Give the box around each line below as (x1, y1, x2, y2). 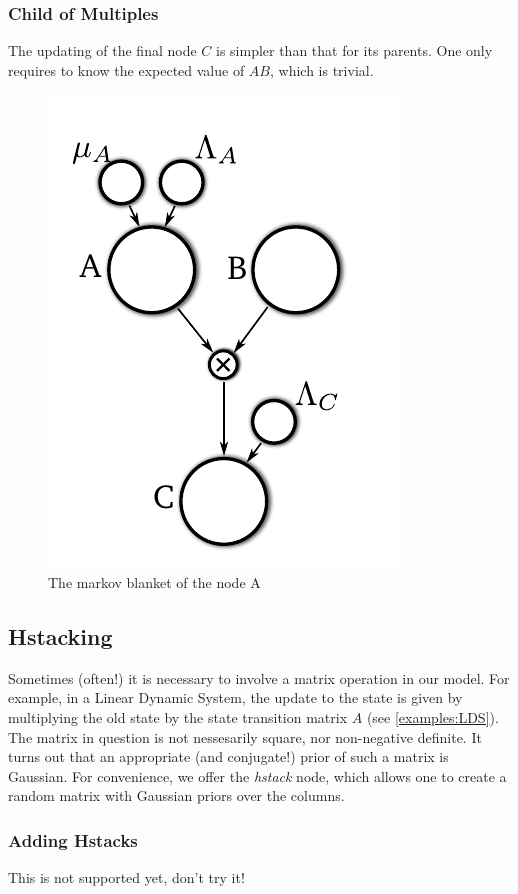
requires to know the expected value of (8, 59, 245, 80)
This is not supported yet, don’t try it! (8, 867, 245, 888)
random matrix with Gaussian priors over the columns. (8, 785, 345, 806)
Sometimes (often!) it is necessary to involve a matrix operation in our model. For (8, 667, 510, 688)
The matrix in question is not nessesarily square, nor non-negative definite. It (8, 726, 482, 747)
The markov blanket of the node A (48, 572, 261, 592)
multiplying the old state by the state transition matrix (8, 706, 348, 727)
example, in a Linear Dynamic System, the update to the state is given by (8, 687, 463, 708)
